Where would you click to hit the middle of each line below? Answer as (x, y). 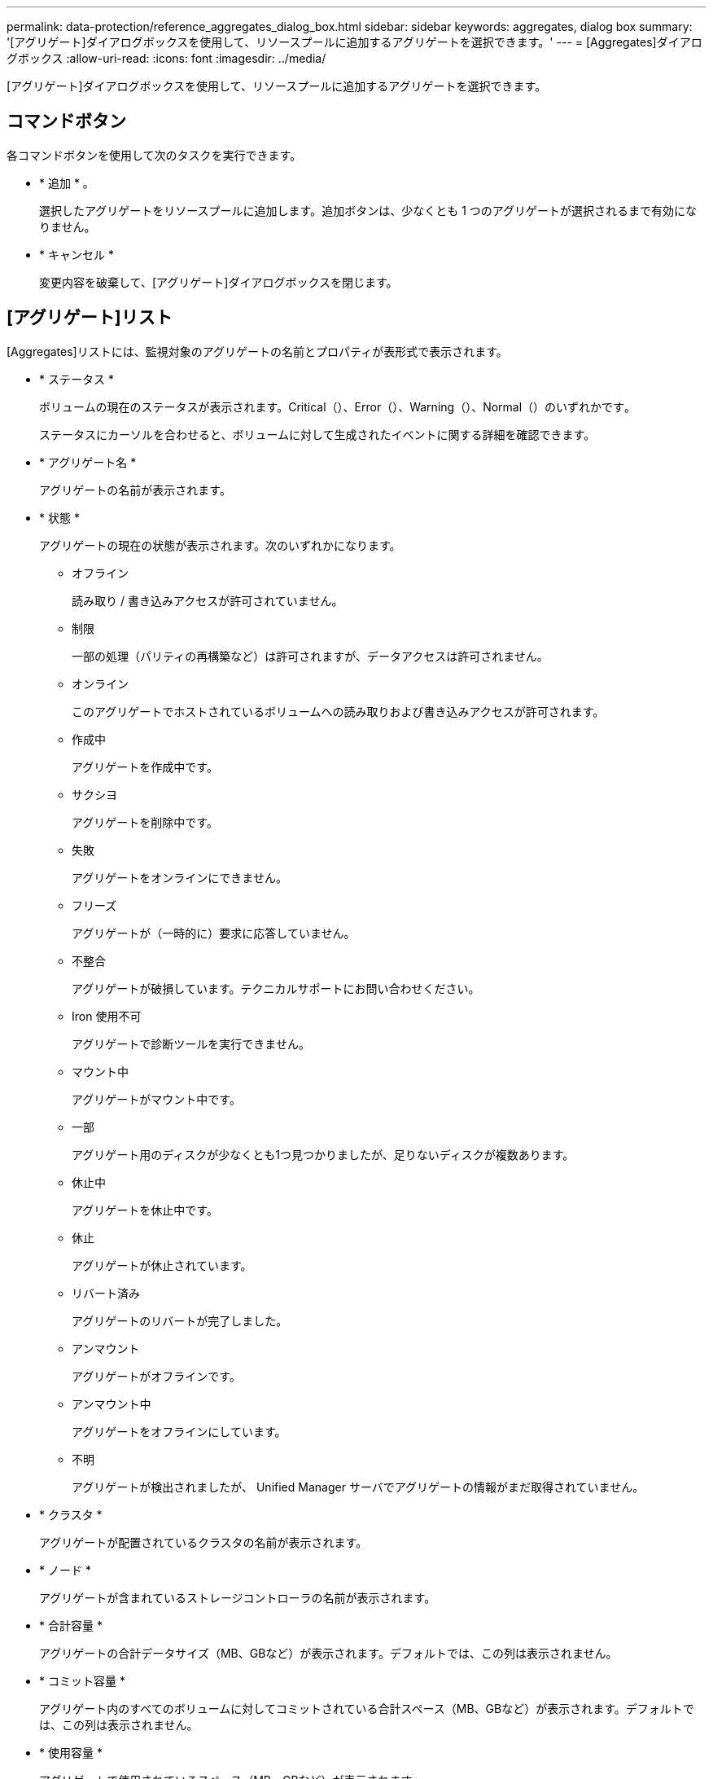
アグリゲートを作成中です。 (145, 767)
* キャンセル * (77, 254)
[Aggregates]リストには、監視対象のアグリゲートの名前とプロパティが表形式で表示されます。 (257, 351)
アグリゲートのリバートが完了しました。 (180, 1320)
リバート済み (106, 1293)
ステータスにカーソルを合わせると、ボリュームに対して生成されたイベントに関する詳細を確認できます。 (317, 434)
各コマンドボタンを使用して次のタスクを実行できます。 (154, 155)
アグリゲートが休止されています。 (162, 1265)
